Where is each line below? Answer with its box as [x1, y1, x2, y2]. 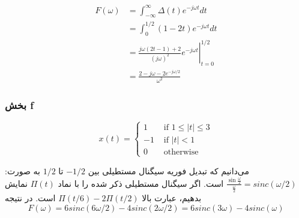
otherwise [163, 148, 199, 157]
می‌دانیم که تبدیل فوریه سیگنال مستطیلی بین [88, 164, 250, 177]
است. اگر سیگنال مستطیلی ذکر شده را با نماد [58, 177, 224, 189]
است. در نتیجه [5, 192, 56, 204]
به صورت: [5, 164, 41, 177]
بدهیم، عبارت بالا [142, 192, 202, 204]
